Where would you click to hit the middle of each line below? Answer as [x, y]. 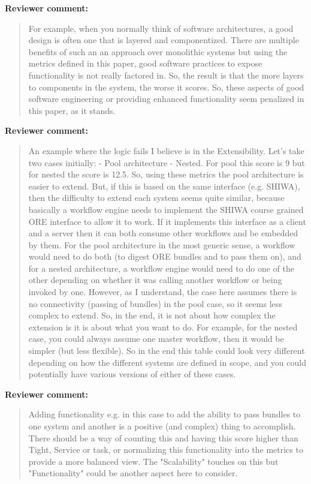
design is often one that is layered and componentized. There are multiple [164, 40]
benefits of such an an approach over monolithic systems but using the [158, 51]
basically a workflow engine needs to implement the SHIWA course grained [166, 209]
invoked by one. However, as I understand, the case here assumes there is [163, 292]
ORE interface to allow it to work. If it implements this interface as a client [167, 221]
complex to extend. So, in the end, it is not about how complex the [152, 315]
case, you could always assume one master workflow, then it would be [156, 339]
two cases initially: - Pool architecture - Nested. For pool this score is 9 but [167, 162]
